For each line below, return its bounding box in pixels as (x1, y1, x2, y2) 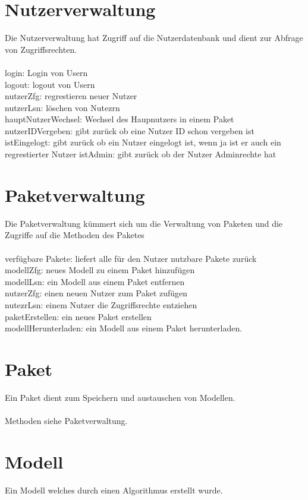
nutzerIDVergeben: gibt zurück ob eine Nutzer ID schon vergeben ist (5, 124, 254, 137)
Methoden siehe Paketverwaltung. (5, 414, 128, 427)
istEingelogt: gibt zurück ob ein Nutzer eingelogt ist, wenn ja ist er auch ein (5, 136, 281, 148)
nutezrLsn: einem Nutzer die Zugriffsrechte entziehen (5, 298, 197, 311)
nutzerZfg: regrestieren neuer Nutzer (5, 90, 137, 102)
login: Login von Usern (5, 66, 88, 78)
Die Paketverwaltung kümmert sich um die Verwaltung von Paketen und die (5, 217, 283, 229)
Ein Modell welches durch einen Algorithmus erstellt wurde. (5, 483, 223, 496)
